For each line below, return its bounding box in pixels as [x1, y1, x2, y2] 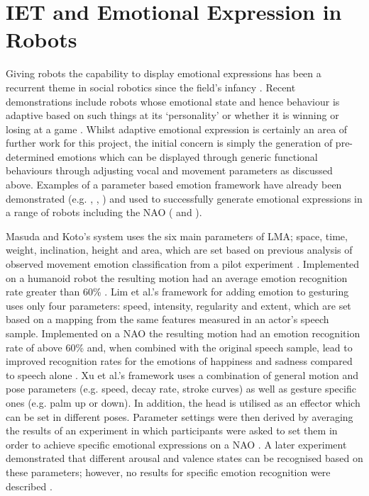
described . [6, 478, 53, 493]
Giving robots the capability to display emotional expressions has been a [6, 66, 321, 81]
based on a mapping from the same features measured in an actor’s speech [6, 312, 329, 327]
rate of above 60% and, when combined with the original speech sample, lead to [6, 339, 353, 354]
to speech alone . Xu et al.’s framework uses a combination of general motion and [6, 367, 359, 382]
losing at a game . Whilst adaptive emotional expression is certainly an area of [6, 121, 348, 136]
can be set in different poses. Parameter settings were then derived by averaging [6, 409, 353, 424]
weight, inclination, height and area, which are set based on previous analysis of [6, 242, 353, 257]
